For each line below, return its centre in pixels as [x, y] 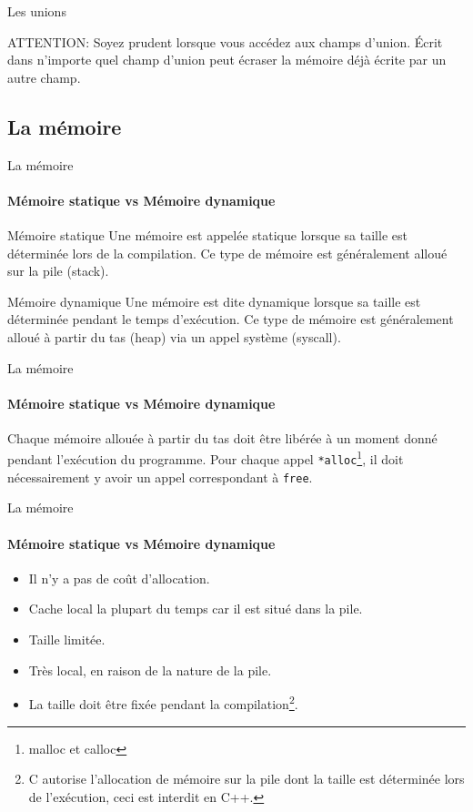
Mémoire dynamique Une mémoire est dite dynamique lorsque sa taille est [214, 301]
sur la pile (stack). [58, 271]
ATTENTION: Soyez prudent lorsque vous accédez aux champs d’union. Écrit [225, 41]
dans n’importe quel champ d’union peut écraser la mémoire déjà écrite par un [227, 60]
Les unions [37, 11]
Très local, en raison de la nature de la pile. [150, 670]
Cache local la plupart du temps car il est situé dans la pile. [196, 609]
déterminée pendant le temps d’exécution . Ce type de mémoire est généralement [231, 319]
